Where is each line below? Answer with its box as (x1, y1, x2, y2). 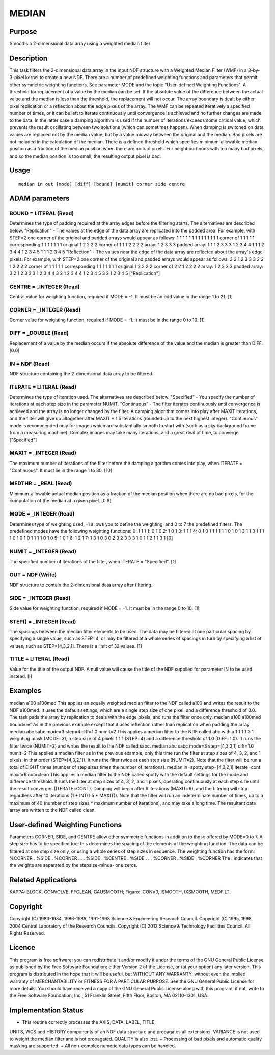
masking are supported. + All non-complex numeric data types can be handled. (9, 1043, 176, 1049)
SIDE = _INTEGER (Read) (9, 595, 71, 602)
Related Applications (9, 876, 77, 884)
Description (9, 54, 48, 62)
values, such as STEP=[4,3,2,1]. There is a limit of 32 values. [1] (9, 642, 142, 649)
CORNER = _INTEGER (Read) (9, 306, 81, 313)
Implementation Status (9, 1006, 84, 1014)
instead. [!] (9, 673, 33, 679)
